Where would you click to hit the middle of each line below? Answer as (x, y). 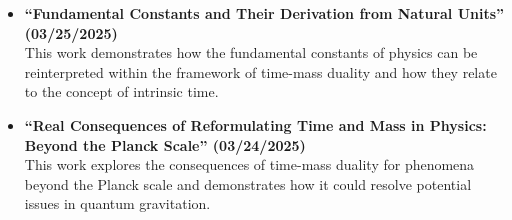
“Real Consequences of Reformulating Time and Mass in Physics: (255, 124)
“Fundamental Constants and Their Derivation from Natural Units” (264, 13)
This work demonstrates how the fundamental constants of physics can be (251, 52)
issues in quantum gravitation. (117, 203)
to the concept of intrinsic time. (121, 91)
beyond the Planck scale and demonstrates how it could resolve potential (248, 183)
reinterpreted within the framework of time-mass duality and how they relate (260, 71)
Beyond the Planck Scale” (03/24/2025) (165, 144)
